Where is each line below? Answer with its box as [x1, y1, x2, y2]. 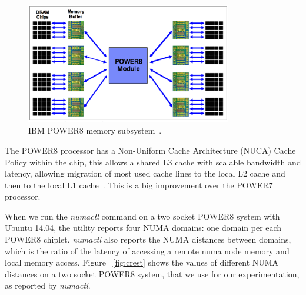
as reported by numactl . [5, 279, 91, 291]
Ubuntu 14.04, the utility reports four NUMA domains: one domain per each [5, 221, 282, 234]
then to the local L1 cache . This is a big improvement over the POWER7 [5, 178, 273, 191]
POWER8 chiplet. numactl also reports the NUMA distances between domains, [5, 233, 291, 246]
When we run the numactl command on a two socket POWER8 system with [5, 210, 280, 222]
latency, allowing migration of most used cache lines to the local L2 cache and [5, 167, 285, 180]
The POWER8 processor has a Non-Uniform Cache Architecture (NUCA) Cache [5, 144, 296, 156]
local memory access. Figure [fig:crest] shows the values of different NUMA [5, 256, 279, 269]
